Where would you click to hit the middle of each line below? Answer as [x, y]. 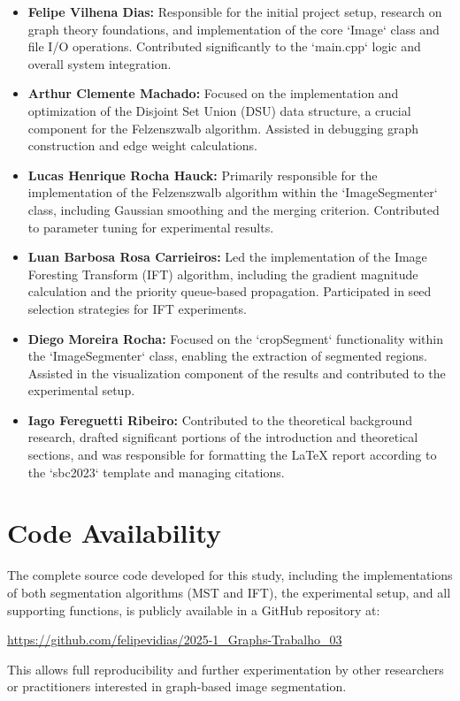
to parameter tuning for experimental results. [151, 227]
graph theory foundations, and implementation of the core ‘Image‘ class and [234, 29]
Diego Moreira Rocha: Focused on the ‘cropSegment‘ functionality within [236, 338]
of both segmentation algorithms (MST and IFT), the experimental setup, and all [229, 592]
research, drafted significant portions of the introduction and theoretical [223, 437]
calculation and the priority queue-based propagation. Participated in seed [230, 291]
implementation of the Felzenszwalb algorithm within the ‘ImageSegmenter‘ [233, 192]
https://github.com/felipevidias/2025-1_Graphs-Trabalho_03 [175, 640]
